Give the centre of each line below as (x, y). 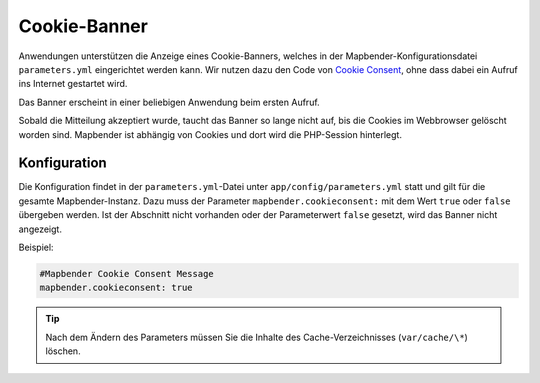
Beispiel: (36, 247)
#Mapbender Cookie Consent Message (126, 273)
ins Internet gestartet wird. (73, 84)
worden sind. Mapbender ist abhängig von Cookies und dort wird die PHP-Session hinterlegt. (210, 134)
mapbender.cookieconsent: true (116, 288)
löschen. (63, 351)
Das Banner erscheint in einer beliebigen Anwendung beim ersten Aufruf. (169, 102)
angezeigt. (40, 229)
